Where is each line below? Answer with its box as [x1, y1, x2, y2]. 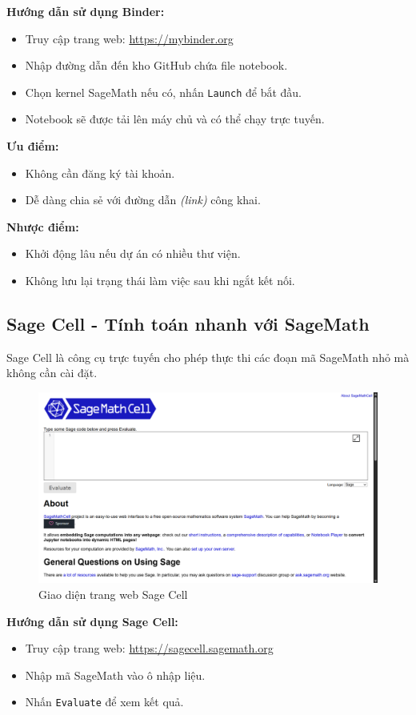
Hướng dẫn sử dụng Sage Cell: [6, 613, 178, 629]
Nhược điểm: [6, 218, 79, 235]
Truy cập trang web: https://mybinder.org [25, 30, 234, 46]
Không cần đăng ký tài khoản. [25, 164, 175, 181]
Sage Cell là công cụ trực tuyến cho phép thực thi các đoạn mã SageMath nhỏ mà [6, 348, 410, 365]
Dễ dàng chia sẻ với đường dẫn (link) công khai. [25, 191, 261, 208]
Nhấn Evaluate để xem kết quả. [25, 693, 184, 710]
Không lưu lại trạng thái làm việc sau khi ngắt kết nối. [25, 272, 295, 288]
